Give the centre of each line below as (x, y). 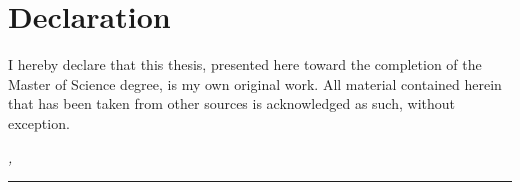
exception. (39, 122)
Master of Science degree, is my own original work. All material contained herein (255, 83)
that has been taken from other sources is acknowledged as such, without (231, 103)
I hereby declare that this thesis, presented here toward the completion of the (245, 64)
